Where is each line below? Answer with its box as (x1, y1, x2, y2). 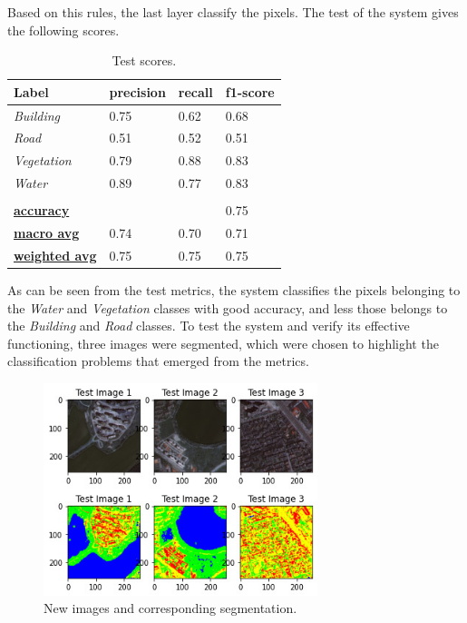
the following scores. (7, 20, 120, 39)
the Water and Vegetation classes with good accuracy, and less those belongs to (7, 298, 448, 317)
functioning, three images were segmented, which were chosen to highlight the (7, 333, 439, 352)
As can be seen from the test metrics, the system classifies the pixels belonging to (7, 281, 461, 300)
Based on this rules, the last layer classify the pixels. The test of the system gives (7, 3, 459, 21)
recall (178, 82, 213, 101)
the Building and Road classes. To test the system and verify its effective (7, 316, 410, 335)
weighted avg (14, 245, 97, 264)
